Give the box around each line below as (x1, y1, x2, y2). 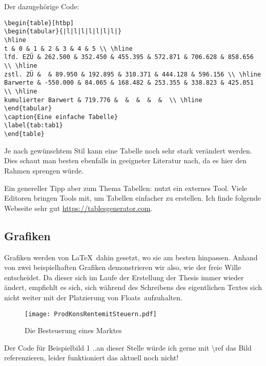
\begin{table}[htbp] (4, 19, 74, 27)
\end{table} (4, 130, 45, 138)
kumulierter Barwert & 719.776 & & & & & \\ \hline (4, 96, 202, 104)
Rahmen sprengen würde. (4, 165, 84, 176)
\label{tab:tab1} (4, 122, 63, 129)
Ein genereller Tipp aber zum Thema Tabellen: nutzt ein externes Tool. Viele (4, 182, 248, 193)
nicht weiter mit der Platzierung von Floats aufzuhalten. (4, 292, 182, 302)
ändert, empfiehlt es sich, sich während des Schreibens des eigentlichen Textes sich (4, 282, 262, 293)
